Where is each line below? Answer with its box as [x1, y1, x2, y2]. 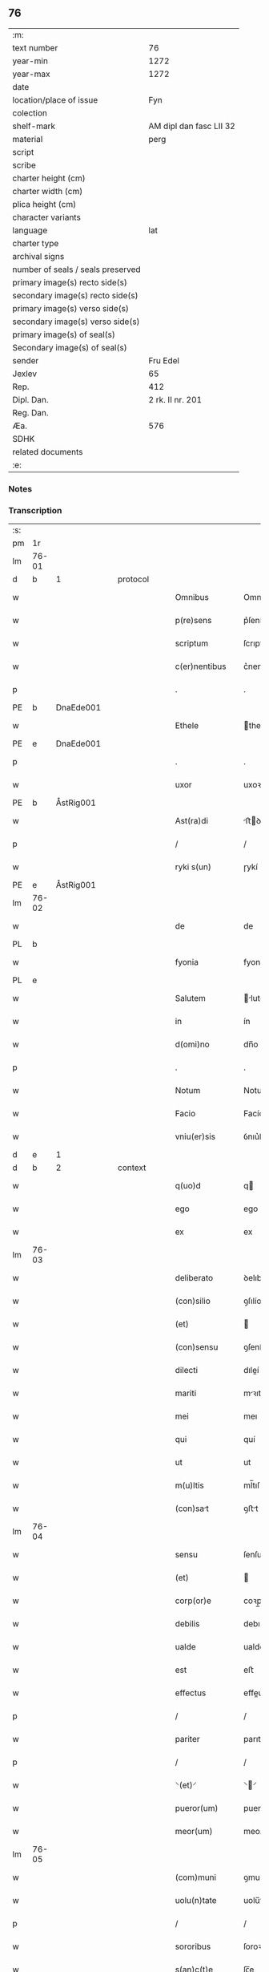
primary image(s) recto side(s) [12, 277, 128, 288]
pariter [175, 1734, 200, 1745]
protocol [117, 573, 150, 585]
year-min [12, 55, 48, 67]
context [117, 1162, 147, 1173]
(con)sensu [175, 1342, 219, 1353]
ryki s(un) [175, 861, 212, 873]
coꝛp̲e [243, 1595, 267, 1606]
